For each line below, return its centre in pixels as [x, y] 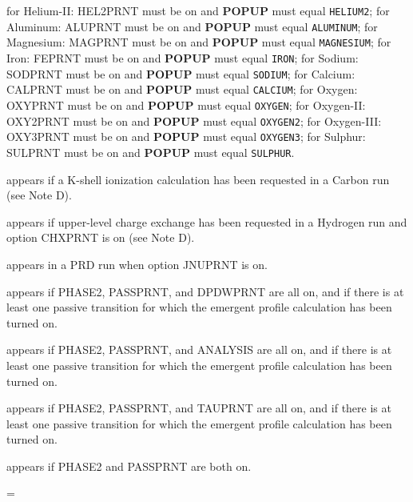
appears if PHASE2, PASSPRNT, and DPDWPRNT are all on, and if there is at [205, 291]
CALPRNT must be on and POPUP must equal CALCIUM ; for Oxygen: [182, 89]
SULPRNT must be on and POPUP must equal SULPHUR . [151, 152]
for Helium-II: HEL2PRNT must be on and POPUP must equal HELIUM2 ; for [198, 10]
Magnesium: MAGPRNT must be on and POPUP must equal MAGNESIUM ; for [199, 42]
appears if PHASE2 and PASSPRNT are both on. [129, 466]
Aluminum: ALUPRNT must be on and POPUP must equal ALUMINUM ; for [192, 26]
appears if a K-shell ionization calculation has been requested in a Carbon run [198, 179]
